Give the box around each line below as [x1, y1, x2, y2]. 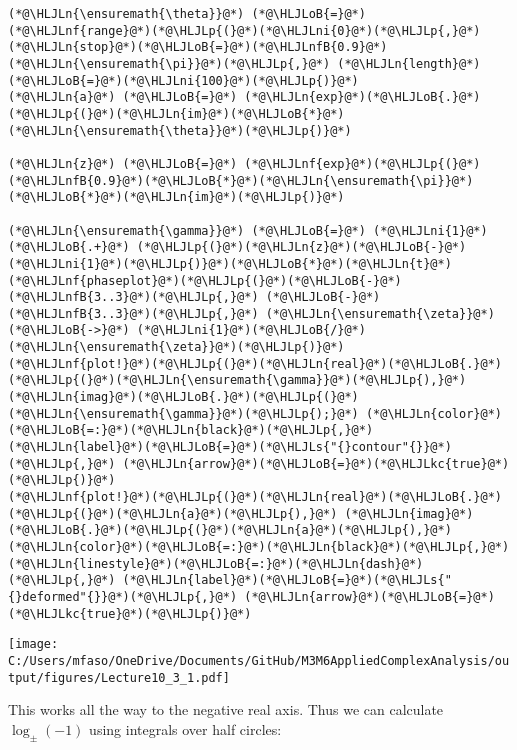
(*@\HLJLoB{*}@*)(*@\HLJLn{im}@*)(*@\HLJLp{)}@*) [8, 190, 345, 205]
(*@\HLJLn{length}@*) [337, 56, 481, 71]
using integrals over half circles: [89, 718, 282, 739]
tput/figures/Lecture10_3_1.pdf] [8, 670, 230, 685]
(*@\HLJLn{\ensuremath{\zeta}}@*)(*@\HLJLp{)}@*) [8, 340, 345, 355]
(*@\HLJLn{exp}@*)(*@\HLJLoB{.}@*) [244, 90, 481, 105]
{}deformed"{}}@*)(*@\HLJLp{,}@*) [8, 589, 238, 604]
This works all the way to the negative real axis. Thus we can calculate [8, 699, 444, 720]
